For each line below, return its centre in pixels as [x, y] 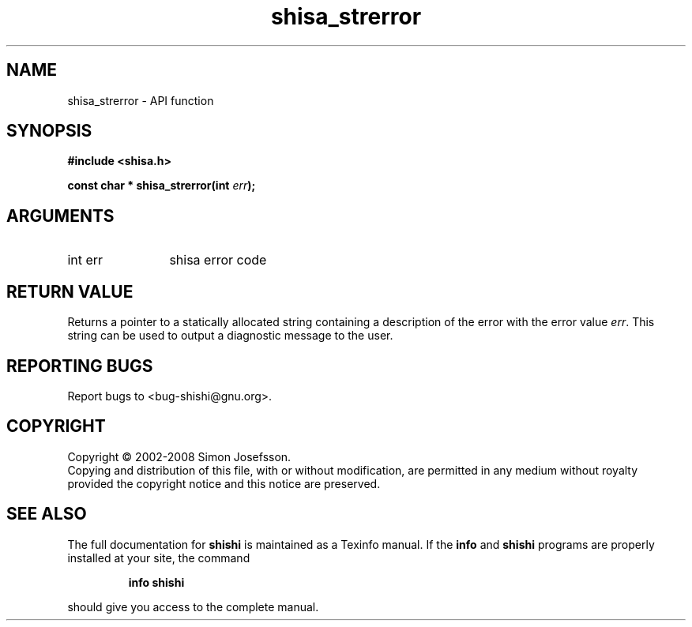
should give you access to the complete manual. [193, 606]
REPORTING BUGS [80, 366]
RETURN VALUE [70, 291]
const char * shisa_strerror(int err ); [162, 186]
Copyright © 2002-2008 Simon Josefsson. [179, 456]
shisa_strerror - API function [141, 100]
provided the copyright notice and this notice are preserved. [224, 483]
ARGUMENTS [60, 216]
